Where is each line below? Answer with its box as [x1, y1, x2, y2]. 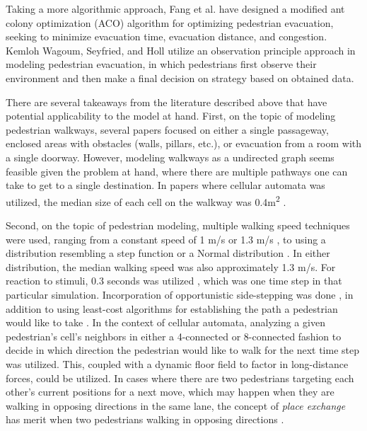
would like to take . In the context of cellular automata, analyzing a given [6, 315, 325, 330]
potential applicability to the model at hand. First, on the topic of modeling [6, 108, 336, 123]
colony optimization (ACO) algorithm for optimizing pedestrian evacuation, [6, 15, 334, 30]
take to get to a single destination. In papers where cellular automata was [6, 178, 325, 192]
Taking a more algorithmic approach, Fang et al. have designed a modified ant [6, 1, 345, 16]
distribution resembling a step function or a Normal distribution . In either [6, 246, 330, 260]
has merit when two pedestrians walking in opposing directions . [6, 412, 284, 427]
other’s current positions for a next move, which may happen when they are [6, 384, 334, 399]
